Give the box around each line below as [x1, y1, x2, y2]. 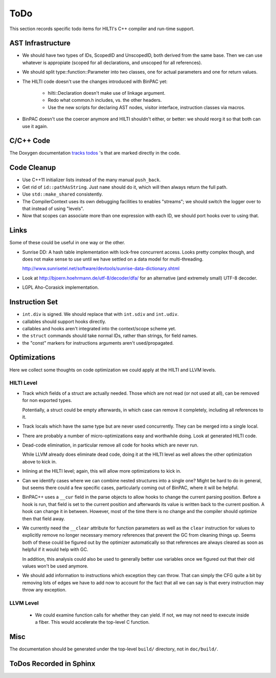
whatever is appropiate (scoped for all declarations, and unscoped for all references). [22, 59, 202, 66]
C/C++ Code [9, 136, 51, 145]
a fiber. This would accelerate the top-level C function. [35, 619, 150, 625]
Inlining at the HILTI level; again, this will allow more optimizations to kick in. [22, 468, 181, 474]
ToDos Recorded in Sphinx [9, 660, 96, 668]
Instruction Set [9, 298, 58, 307]
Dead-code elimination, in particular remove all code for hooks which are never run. [22, 442, 199, 448]
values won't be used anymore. [22, 563, 89, 569]
